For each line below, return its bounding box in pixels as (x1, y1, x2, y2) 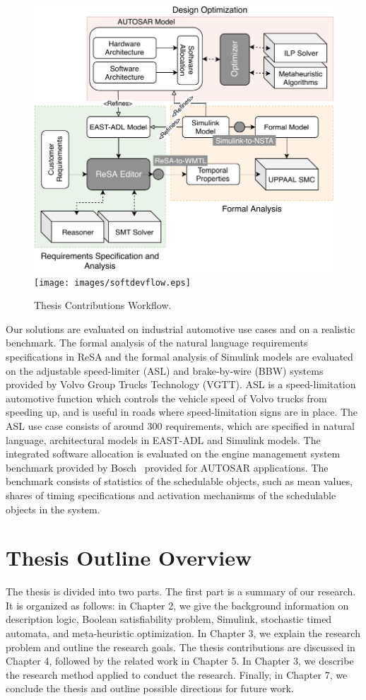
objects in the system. (6, 501, 100, 516)
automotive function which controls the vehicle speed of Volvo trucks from (6, 390, 327, 405)
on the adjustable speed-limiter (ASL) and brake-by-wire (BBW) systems (6, 363, 324, 378)
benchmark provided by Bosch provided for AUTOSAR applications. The (6, 460, 329, 474)
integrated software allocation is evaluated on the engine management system (6, 446, 341, 461)
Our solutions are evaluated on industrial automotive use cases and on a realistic (6, 321, 355, 336)
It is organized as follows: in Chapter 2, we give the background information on (6, 597, 349, 612)
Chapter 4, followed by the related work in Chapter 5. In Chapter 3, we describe (6, 653, 354, 668)
